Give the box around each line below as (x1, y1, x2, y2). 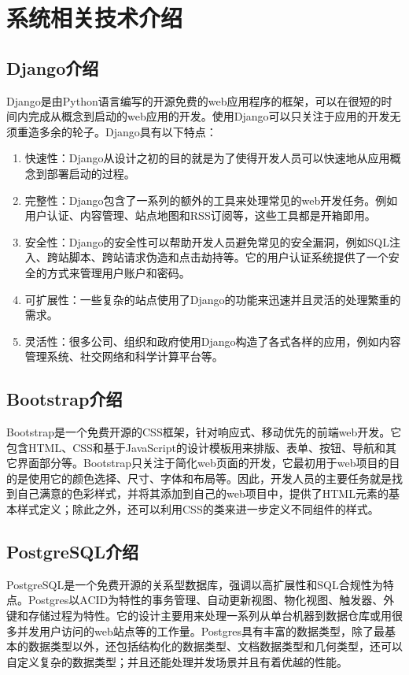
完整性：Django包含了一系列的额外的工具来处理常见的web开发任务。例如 (24, 191, 398, 208)
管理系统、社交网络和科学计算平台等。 (24, 348, 223, 365)
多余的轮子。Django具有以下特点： (39, 123, 217, 139)
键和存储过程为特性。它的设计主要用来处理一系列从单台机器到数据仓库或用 (6, 607, 392, 624)
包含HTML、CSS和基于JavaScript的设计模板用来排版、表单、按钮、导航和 (6, 439, 385, 455)
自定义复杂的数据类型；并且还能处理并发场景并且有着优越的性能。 (6, 653, 348, 669)
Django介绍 (6, 55, 99, 80)
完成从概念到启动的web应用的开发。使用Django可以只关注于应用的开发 (28, 108, 390, 124)
